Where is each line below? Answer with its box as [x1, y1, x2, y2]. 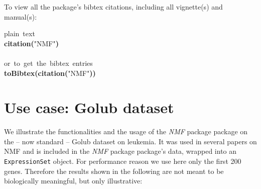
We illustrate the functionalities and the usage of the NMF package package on [4, 126, 248, 137]
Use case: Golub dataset [4, 97, 174, 118]
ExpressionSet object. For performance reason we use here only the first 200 [4, 156, 241, 166]
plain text [4, 28, 35, 39]
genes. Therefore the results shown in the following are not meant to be [4, 165, 224, 176]
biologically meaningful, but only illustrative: [4, 175, 143, 186]
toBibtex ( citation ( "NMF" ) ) [4, 67, 96, 78]
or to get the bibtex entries [4, 57, 93, 68]
